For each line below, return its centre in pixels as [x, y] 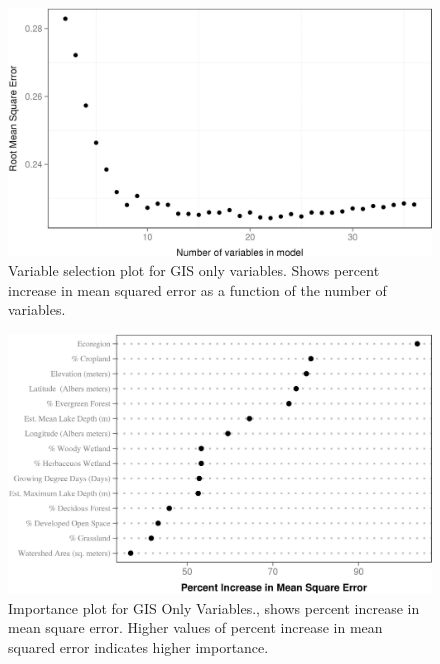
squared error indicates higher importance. [138, 647]
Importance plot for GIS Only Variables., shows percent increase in [214, 607]
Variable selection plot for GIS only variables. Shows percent [194, 270]
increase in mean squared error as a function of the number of [197, 289]
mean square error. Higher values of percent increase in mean [195, 627]
